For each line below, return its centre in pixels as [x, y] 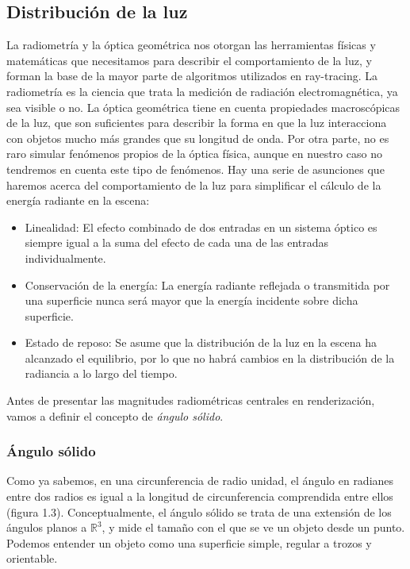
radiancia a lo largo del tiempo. [101, 373]
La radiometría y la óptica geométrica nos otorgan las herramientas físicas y [191, 45]
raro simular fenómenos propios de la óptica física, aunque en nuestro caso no [194, 154]
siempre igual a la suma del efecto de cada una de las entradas [177, 242]
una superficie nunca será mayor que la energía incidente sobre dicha [192, 300]
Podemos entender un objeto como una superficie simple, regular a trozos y [189, 542]
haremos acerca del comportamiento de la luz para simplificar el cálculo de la [194, 185]
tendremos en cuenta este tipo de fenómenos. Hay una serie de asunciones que [195, 169]
